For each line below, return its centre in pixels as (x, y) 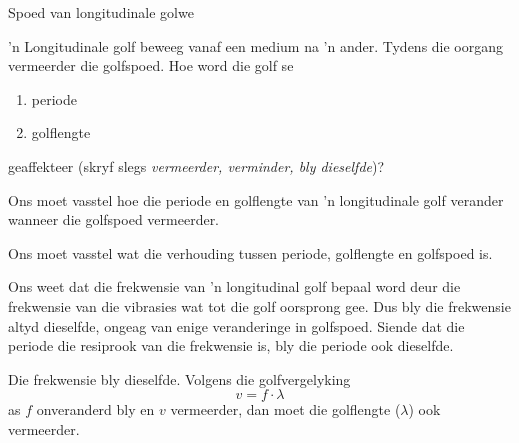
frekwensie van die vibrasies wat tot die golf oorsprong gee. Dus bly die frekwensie (259, 305)
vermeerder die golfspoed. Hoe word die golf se (151, 65)
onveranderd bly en (95, 409)
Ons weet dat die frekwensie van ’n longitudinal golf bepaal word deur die (234, 286)
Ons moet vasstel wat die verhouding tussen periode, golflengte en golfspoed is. (250, 252)
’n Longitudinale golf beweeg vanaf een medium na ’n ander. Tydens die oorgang (256, 45)
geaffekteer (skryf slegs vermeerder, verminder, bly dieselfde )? (196, 165)
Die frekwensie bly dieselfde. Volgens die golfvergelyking (179, 378)
